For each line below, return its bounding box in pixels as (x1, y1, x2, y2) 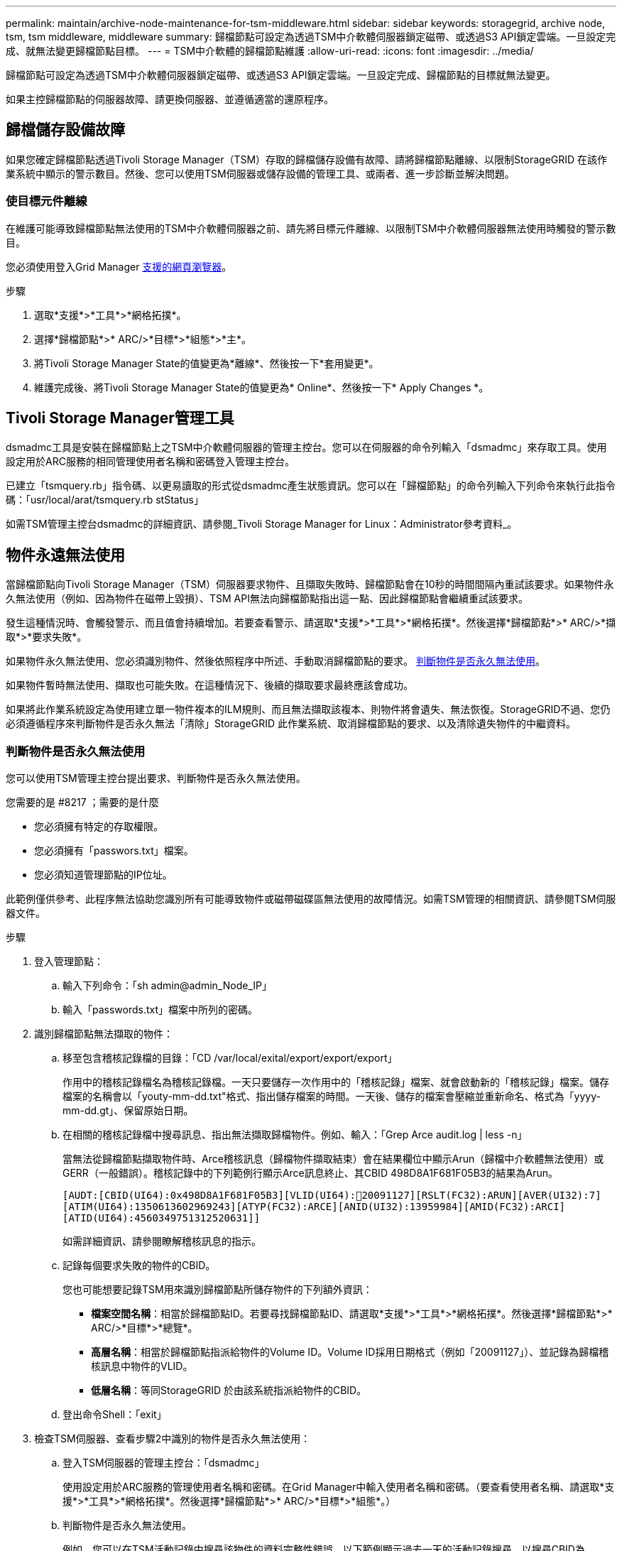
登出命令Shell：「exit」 (62, 1408, 167, 1421)
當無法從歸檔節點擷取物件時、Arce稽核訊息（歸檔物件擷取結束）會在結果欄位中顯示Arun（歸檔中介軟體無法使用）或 (62, 1153, 604, 1165)
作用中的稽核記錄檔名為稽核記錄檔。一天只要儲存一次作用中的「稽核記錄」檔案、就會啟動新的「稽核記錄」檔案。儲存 (62, 1076, 609, 1089)
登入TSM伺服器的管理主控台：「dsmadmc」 (62, 1457, 265, 1469)
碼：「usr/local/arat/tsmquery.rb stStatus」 (6, 494, 204, 506)
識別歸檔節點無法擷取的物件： (34, 1028, 173, 1040)
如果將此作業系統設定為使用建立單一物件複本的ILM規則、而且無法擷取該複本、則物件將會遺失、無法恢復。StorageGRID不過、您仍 (6, 703, 611, 716)
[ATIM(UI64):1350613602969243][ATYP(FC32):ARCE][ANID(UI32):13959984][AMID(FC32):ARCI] (62, 1201, 566, 1213)
